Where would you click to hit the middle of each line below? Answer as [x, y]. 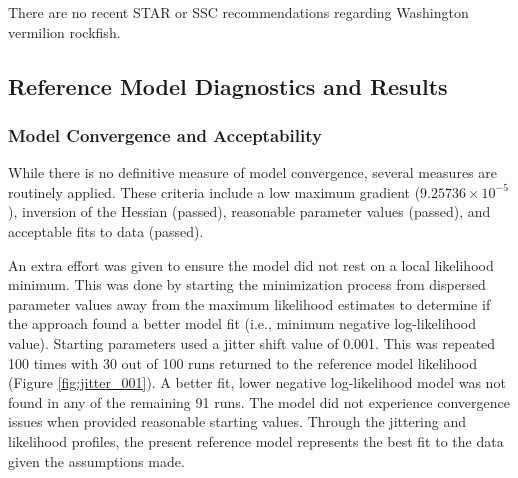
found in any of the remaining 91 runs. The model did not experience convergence [259, 401]
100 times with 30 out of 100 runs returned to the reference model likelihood [242, 362]
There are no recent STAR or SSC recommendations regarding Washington [238, 12]
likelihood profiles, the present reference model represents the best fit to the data [256, 440]
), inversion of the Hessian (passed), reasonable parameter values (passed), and [249, 211]
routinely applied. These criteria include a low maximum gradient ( [214, 191]
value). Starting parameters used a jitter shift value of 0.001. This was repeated [252, 342]
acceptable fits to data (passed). [106, 230]
